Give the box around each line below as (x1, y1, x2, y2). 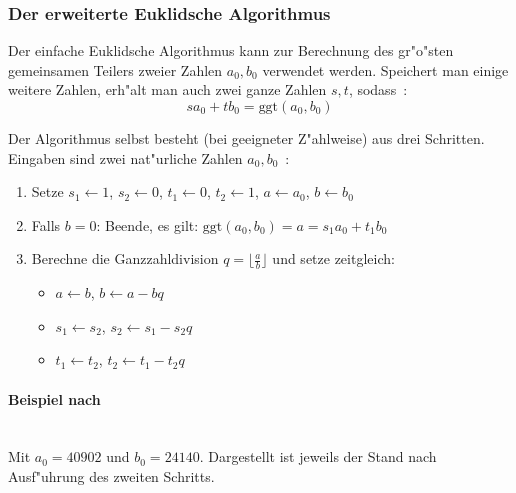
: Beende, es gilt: (96, 214, 199, 235)
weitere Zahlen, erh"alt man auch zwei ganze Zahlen (8, 79, 327, 100)
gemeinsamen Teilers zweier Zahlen (8, 59, 223, 80)
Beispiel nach (8, 388, 101, 409)
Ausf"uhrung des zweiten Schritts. (8, 465, 215, 486)
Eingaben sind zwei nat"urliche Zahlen (8, 147, 243, 168)
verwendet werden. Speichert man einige (262, 59, 509, 80)
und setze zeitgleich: (272, 248, 395, 269)
